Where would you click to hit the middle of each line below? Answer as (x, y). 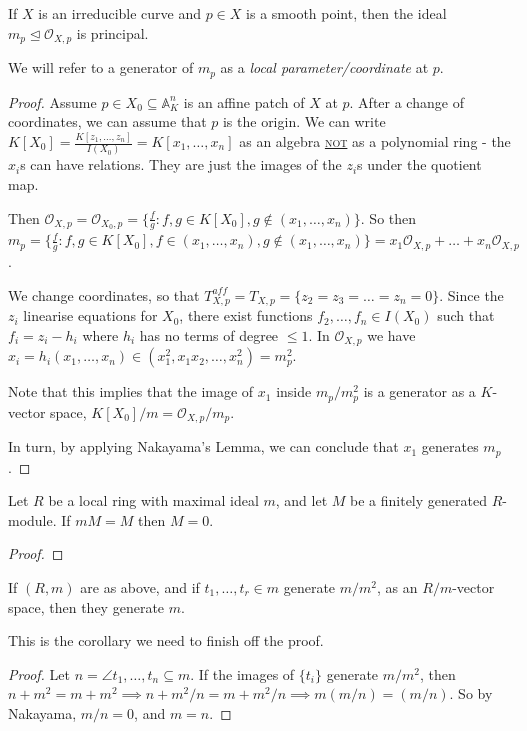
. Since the (471, 294)
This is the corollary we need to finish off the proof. (166, 640)
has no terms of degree (209, 334)
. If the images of (242, 673)
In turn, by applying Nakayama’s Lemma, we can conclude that (203, 446)
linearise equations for (90, 315)
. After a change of (406, 101)
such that (466, 315)
